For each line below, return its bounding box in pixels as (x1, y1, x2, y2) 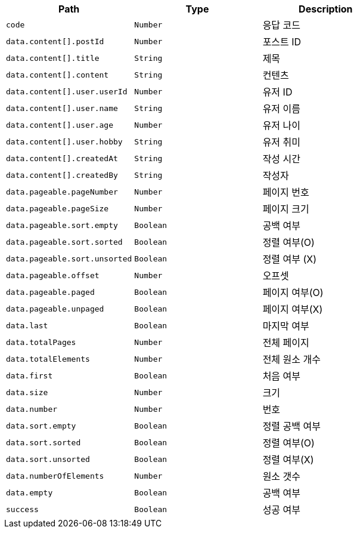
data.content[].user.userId (6, 87, 128, 96)
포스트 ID (262, 36, 302, 48)
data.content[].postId (6, 36, 104, 46)
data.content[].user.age (6, 120, 114, 130)
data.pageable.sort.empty (6, 220, 118, 230)
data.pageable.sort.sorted (6, 237, 123, 247)
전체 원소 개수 (262, 353, 321, 365)
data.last (6, 321, 48, 330)
